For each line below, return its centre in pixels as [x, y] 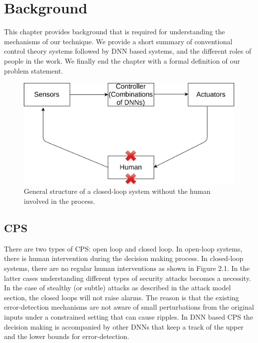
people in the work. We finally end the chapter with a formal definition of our [122, 60]
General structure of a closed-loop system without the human [117, 191]
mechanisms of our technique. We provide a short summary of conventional [118, 41]
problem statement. [33, 70]
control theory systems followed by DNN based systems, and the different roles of [128, 51]
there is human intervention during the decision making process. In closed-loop [124, 258]
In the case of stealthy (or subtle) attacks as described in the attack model [118, 288]
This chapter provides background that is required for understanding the [115, 32]
